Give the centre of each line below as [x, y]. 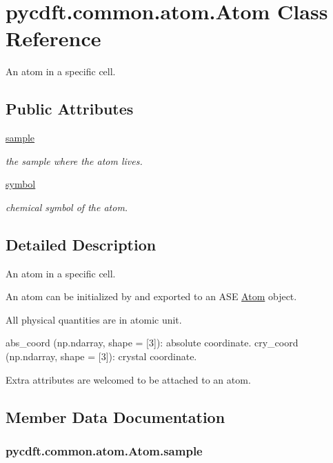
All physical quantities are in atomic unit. [94, 319]
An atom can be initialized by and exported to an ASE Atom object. [151, 296]
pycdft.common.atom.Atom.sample [104, 450]
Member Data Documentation [115, 416]
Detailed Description [81, 244]
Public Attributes [70, 109]
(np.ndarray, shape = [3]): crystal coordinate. [101, 356]
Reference [53, 38]
